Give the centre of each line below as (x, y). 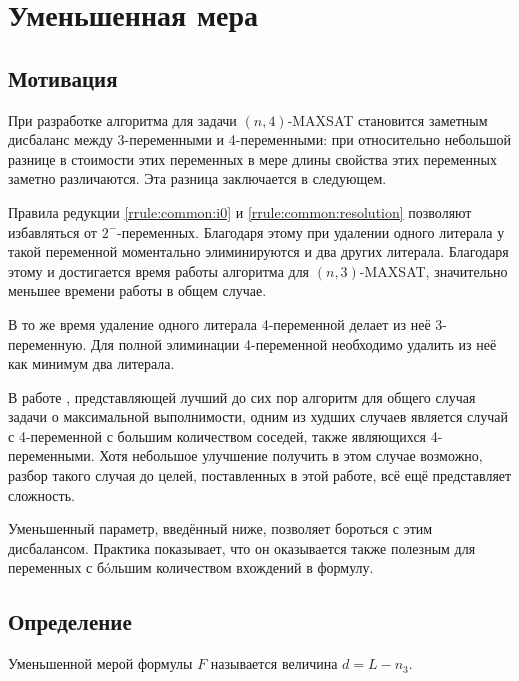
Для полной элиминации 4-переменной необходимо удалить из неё (293, 343)
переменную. (47, 343)
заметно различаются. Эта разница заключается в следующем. (197, 178)
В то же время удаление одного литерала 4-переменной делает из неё (219, 323)
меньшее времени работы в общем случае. (137, 290)
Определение (70, 621)
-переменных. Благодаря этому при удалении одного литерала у (311, 231)
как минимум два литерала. (91, 363)
